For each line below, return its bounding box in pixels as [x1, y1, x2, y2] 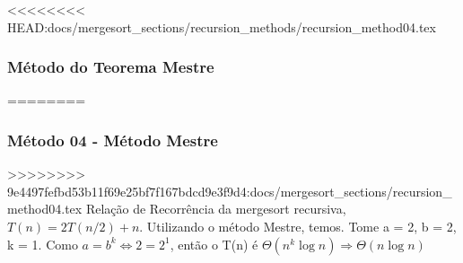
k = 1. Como [7, 234, 78, 253]
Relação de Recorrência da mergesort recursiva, [85, 199, 346, 218]
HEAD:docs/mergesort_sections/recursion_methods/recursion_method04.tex [7, 17, 436, 36]
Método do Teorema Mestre [7, 56, 214, 78]
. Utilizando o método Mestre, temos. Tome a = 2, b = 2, [139, 217, 457, 235]
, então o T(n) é [170, 234, 258, 253]
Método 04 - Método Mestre [7, 128, 218, 151]
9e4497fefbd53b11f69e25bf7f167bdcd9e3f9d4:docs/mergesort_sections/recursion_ [7, 181, 452, 200]
